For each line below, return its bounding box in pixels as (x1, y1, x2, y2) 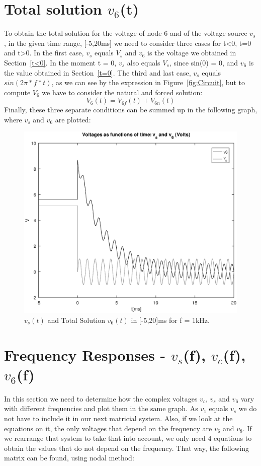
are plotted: (55, 114, 91, 124)
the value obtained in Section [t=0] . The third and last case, (4, 67, 191, 78)
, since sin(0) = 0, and (169, 57, 238, 68)
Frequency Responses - (4, 344, 166, 365)
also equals (127, 57, 160, 68)
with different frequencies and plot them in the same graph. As (4, 403, 198, 414)
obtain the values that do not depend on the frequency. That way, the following (4, 442, 249, 453)
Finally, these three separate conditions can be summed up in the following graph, (4, 104, 257, 115)
